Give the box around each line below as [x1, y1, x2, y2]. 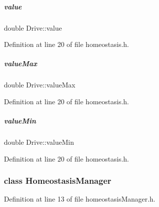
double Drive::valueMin [4, 137, 74, 147]
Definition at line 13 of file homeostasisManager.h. [4, 194, 156, 204]
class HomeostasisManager [4, 174, 112, 187]
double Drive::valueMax [4, 80, 75, 90]
